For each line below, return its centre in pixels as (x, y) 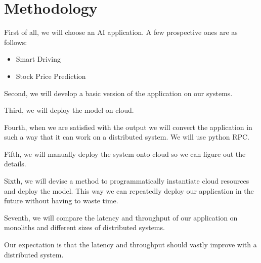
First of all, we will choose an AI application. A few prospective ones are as (121, 32)
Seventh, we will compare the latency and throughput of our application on (121, 217)
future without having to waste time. (61, 201)
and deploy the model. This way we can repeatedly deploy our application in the (129, 190)
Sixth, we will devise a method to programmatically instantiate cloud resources (127, 181)
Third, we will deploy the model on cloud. (69, 110)
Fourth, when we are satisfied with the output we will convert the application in (128, 127)
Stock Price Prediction (51, 76)
